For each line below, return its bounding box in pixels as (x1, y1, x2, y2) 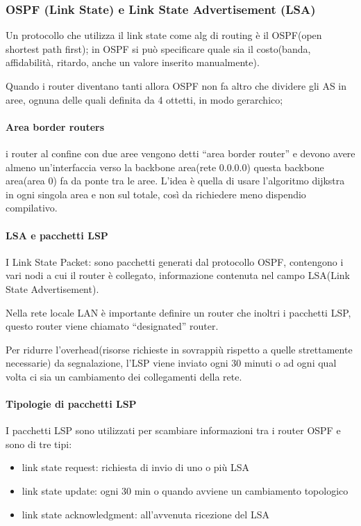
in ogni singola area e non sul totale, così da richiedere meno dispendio (6, 186, 306, 201)
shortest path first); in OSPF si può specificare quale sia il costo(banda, (6, 41, 311, 56)
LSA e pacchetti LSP (6, 228, 108, 242)
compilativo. (6, 200, 58, 215)
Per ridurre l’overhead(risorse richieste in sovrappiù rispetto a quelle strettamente (6, 342, 353, 356)
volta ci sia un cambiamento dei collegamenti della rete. (6, 369, 242, 383)
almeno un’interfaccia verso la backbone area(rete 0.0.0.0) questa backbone (6, 159, 324, 174)
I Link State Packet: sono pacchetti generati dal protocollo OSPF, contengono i (6, 254, 344, 269)
